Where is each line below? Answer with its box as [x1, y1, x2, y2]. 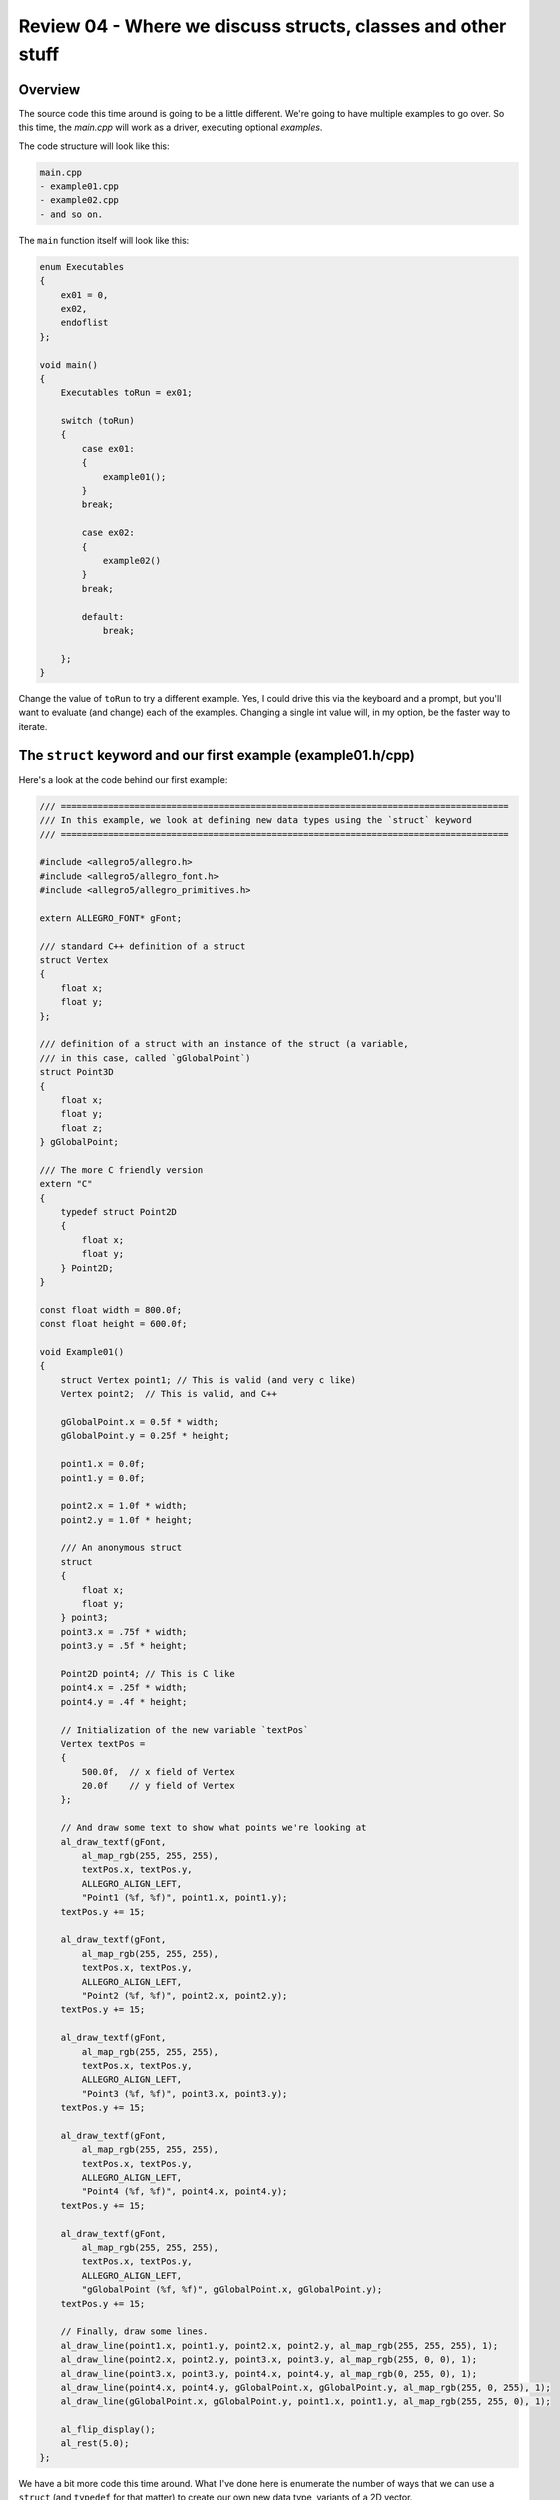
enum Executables [39, 261, 125, 272]
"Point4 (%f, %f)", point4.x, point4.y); [81, 2186, 288, 2197]
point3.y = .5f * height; [60, 1640, 188, 1652]
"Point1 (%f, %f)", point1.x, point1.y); [81, 1892, 288, 1904]
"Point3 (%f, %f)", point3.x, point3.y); [81, 2088, 288, 2099]
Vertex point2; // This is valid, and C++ [60, 1388, 277, 1400]
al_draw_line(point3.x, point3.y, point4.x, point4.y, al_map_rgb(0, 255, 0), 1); [60, 2368, 478, 2379]
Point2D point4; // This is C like [60, 1668, 235, 1679]
